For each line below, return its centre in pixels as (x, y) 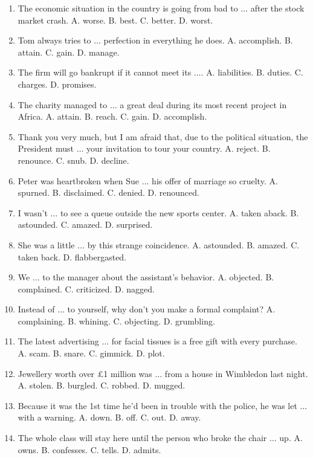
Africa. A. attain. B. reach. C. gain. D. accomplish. (112, 116)
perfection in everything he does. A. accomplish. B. (198, 40)
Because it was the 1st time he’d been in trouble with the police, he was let (157, 405)
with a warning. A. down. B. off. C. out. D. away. (109, 417)
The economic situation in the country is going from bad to (128, 8)
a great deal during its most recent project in (203, 104)
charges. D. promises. (57, 84)
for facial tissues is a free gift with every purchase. (204, 341)
